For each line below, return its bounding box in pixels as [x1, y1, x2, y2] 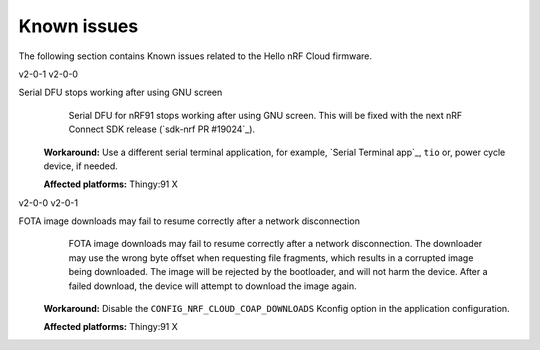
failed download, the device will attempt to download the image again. [68, 280, 357, 292]
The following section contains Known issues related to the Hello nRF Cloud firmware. [18, 50, 372, 62]
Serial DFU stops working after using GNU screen [18, 86, 223, 99]
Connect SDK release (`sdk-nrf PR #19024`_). [68, 123, 255, 135]
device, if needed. [43, 160, 119, 172]
